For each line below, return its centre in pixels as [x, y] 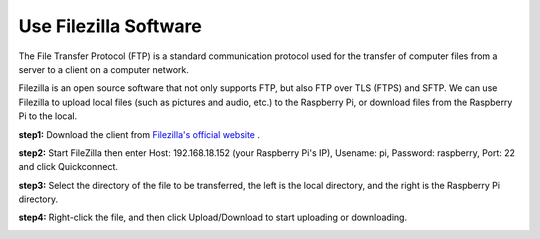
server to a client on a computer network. [104, 69]
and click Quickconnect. [68, 167]
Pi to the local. [48, 116]
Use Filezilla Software [110, 26]
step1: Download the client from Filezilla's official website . [139, 134]
